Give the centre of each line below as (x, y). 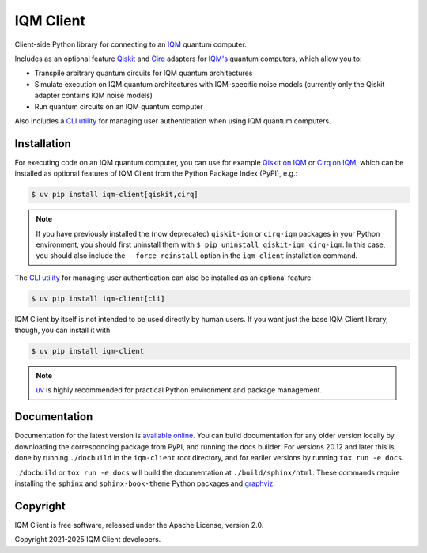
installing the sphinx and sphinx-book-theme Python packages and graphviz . (145, 483)
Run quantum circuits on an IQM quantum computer (119, 106)
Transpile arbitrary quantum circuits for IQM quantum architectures (144, 73)
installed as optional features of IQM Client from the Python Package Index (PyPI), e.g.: (156, 173)
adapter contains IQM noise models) (94, 96)
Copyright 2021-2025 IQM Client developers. (88, 540)
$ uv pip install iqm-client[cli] (98, 298)
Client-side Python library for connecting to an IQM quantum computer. (130, 44)
